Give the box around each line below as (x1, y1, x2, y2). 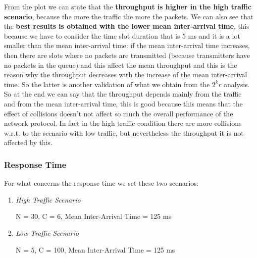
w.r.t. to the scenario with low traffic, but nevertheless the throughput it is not (4, 127, 244, 138)
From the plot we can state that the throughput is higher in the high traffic (4, 1, 252, 11)
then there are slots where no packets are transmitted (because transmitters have (4, 50, 250, 60)
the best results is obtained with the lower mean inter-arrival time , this (4, 21, 250, 31)
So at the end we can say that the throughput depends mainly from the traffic (4, 89, 242, 99)
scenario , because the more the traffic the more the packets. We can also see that (4, 11, 254, 21)
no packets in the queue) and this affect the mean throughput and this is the (4, 59, 237, 70)
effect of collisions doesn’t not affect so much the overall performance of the (4, 108, 233, 118)
